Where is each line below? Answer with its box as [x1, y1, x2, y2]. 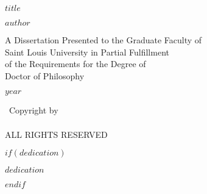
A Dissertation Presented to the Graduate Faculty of [5, 34, 202, 46]
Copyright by [9, 104, 58, 117]
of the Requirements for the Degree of [5, 57, 146, 70]
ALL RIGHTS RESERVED [5, 128, 108, 140]
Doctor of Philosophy [5, 69, 85, 82]
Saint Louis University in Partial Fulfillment [5, 45, 169, 58]
